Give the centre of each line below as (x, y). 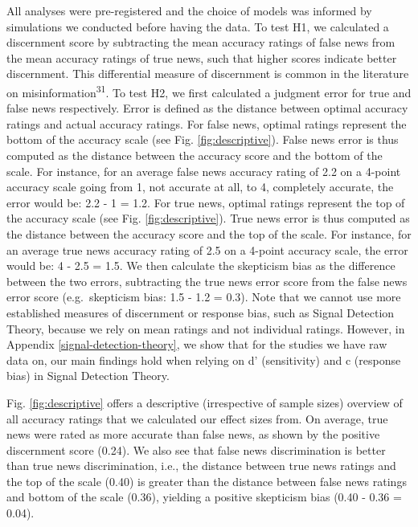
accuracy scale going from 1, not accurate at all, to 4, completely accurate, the (200, 187)
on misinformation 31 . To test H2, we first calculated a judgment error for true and (209, 91)
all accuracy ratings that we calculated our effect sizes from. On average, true (197, 418)
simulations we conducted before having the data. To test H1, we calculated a (198, 26)
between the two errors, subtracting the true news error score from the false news (207, 281)
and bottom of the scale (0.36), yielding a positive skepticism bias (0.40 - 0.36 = (204, 497)
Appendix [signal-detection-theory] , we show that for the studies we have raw (197, 344)
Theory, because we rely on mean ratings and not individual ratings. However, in (206, 328)
